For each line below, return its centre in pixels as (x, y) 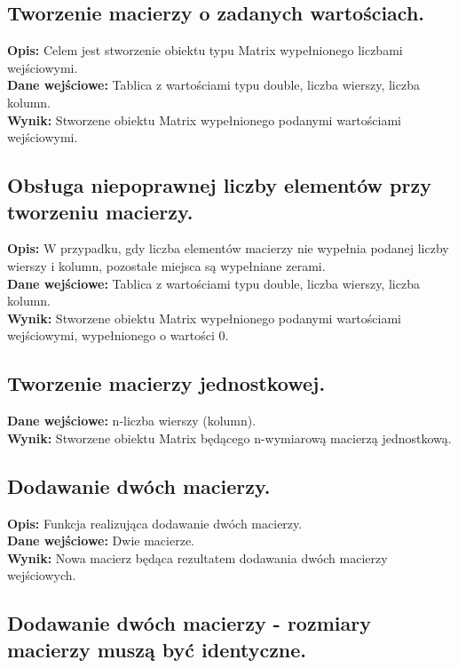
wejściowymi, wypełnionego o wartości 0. (118, 335)
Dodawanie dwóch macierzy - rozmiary (189, 623)
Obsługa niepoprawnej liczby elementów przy (219, 185)
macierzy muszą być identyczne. (157, 649)
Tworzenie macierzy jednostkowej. (166, 383)
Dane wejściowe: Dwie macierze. (101, 541)
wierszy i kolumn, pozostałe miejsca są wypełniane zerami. (166, 265)
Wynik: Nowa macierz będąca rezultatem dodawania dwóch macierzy (197, 557)
